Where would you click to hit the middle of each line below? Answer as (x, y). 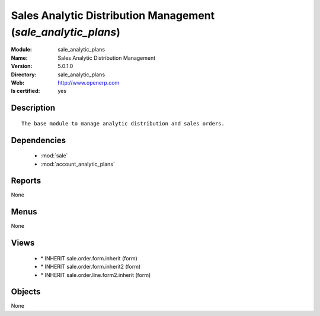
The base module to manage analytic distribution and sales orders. (123, 123)
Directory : (24, 75)
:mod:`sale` (54, 156)
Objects (26, 292)
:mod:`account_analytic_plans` (78, 164)
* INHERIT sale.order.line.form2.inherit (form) (96, 275)
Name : (19, 58)
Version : (22, 66)
